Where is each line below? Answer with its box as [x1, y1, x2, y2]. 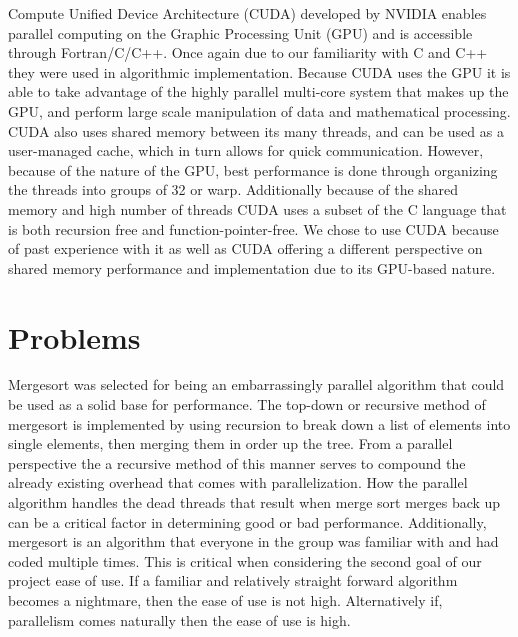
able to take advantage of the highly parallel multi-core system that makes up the [8, 81, 509, 102]
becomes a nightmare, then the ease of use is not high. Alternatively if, [8, 589, 443, 610]
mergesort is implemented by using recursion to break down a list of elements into [8, 413, 511, 434]
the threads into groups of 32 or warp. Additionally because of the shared [8, 179, 459, 200]
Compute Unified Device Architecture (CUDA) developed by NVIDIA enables [8, 3, 487, 23]
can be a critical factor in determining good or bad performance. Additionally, [8, 511, 487, 532]
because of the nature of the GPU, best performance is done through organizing [8, 159, 498, 180]
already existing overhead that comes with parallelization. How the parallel [8, 472, 468, 493]
